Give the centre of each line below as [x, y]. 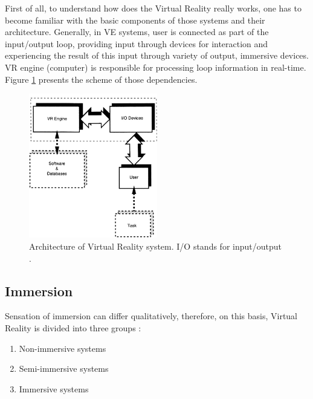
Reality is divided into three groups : [73, 328]
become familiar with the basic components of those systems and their [135, 20]
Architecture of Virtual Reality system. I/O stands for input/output [155, 246]
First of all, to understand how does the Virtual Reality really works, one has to [153, 8]
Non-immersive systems [63, 348]
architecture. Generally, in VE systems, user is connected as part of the [137, 32]
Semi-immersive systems [64, 368]
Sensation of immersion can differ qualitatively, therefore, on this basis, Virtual [151, 316]
